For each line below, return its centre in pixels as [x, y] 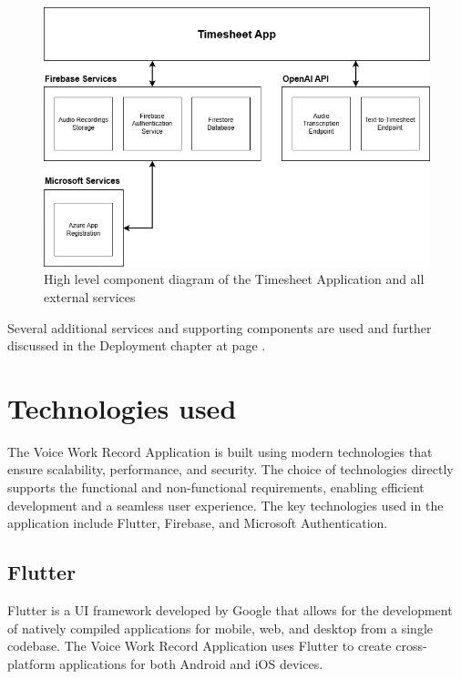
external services [90, 296]
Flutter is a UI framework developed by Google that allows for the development [230, 610]
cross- [411, 646]
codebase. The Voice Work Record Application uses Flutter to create [200, 646]
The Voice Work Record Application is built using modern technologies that [220, 451]
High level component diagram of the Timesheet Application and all [234, 279]
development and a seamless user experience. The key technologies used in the [225, 505]
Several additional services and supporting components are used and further [220, 327]
